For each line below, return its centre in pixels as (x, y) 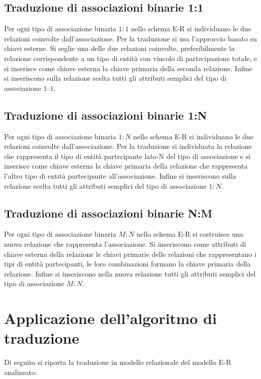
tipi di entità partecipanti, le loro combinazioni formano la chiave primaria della (127, 264)
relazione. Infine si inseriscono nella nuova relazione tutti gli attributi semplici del (130, 273)
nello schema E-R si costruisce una (190, 234)
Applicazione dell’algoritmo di (111, 318)
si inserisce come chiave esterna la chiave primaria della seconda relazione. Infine (128, 68)
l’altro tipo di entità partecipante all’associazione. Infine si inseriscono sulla (120, 175)
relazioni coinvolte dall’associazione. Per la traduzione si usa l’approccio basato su (130, 38)
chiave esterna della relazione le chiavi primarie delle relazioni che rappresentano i (130, 254)
